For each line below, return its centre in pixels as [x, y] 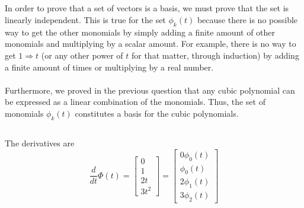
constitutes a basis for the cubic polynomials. [157, 113]
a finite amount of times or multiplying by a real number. [109, 67]
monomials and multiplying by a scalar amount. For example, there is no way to [151, 44]
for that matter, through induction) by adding [215, 55]
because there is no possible [247, 19]
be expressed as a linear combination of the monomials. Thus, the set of [135, 102]
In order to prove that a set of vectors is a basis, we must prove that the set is [147, 8]
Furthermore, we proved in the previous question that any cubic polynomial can [150, 90]
